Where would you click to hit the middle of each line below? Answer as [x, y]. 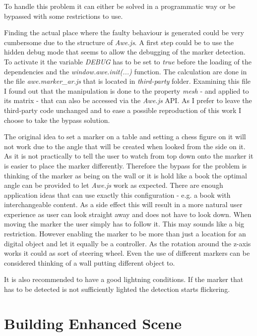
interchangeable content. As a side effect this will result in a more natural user [123, 204]
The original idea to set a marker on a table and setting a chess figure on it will [125, 137]
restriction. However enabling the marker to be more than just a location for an [125, 234]
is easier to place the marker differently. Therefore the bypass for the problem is [126, 165]
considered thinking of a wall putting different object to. [90, 262]
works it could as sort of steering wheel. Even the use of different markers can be [127, 253]
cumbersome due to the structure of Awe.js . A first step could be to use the [119, 42]
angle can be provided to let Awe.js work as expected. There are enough [114, 185]
